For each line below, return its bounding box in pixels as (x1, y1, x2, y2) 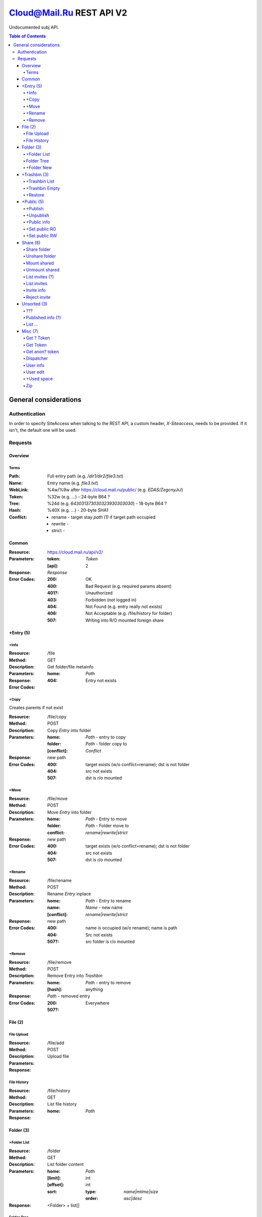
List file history (47, 1101, 77, 1107)
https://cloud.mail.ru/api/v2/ (47, 549, 103, 555)
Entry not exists (85, 677, 116, 683)
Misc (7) (22, 328, 38, 334)
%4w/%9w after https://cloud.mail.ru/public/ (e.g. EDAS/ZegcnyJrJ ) (47, 487, 183, 493)
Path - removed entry (47, 993, 90, 999)
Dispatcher (26, 355, 48, 361)
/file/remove (47, 959, 72, 965)
